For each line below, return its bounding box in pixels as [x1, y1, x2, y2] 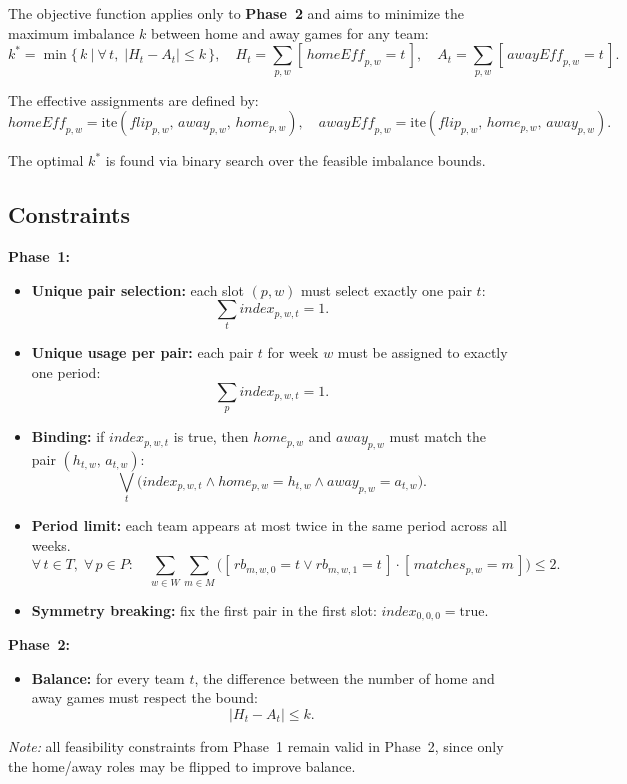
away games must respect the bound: [31, 687, 258, 708]
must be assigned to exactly [337, 342, 508, 363]
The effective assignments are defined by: [8, 89, 259, 110]
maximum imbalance [8, 22, 135, 43]
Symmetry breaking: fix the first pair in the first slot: [31, 599, 377, 620]
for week [267, 342, 319, 363]
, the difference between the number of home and [194, 667, 495, 688]
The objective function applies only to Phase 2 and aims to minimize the [8, 3, 465, 23]
